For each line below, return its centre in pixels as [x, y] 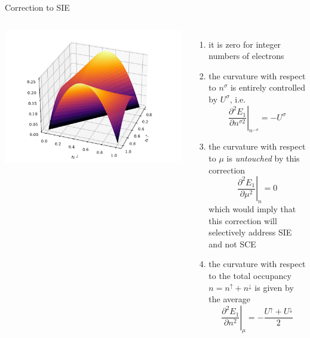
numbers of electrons [246, 56]
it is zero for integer [245, 44]
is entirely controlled [268, 87]
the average [229, 299]
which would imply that [252, 208]
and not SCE [232, 244]
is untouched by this [263, 158]
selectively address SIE [250, 232]
